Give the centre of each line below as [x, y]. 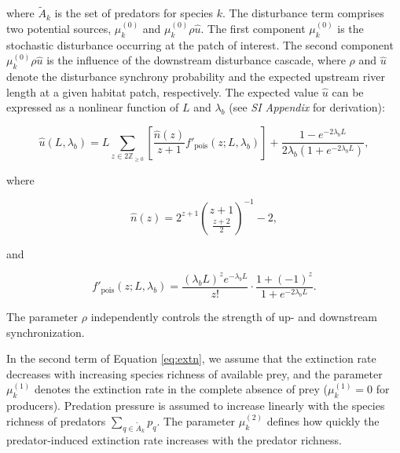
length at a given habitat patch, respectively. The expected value [163, 91]
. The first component [253, 28]
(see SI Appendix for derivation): [307, 107]
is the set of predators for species [134, 13]
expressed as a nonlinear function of [93, 107]
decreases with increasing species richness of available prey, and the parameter [194, 373]
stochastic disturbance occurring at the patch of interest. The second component [200, 44]
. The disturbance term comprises [303, 13]
